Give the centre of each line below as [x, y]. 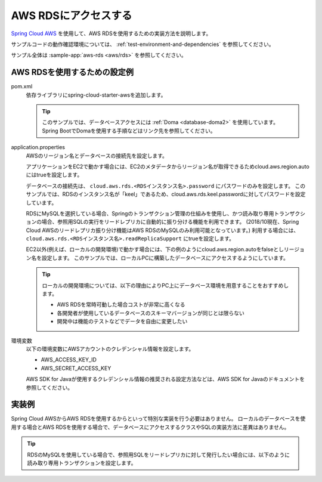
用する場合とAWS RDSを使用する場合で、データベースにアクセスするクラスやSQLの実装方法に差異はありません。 [150, 427]
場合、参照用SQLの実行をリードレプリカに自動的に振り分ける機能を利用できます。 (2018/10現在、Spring [170, 222]
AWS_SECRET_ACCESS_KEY [76, 368]
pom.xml [22, 86]
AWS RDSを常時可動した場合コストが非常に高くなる [121, 305]
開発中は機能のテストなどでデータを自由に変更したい [122, 322]
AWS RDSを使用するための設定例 [72, 72]
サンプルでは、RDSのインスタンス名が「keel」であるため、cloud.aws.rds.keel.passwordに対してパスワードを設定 [166, 194]
